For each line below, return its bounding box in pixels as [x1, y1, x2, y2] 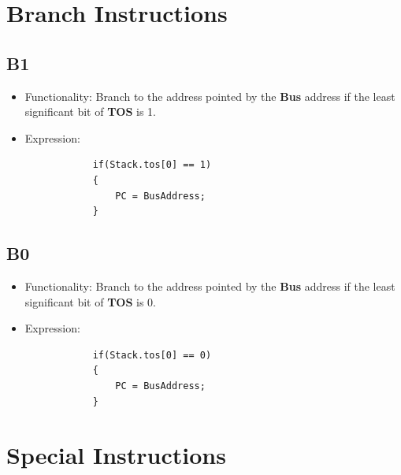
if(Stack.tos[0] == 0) [92, 349, 212, 361]
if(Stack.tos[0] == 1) [92, 159, 212, 171]
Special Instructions [6, 439, 226, 471]
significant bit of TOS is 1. [24, 103, 156, 120]
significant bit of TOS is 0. [24, 293, 156, 310]
